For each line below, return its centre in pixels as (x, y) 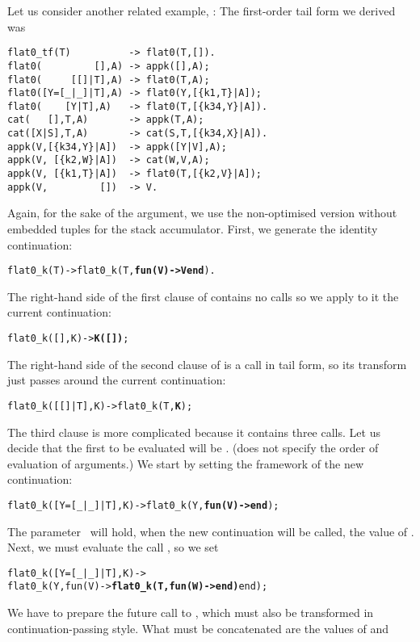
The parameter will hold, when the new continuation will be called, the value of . (211, 531)
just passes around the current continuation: (117, 380)
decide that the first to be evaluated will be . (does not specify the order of (193, 448)
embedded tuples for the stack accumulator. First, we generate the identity (193, 229)
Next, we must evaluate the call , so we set (113, 547)
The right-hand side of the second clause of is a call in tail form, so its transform (207, 364)
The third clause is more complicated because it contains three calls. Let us (194, 432)
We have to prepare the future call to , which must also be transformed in (191, 613)
